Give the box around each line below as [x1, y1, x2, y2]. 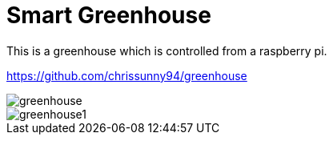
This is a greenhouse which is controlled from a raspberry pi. [6, 43, 327, 58]
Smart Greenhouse [6, 2, 211, 29]
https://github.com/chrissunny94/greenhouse [6, 68, 247, 83]
